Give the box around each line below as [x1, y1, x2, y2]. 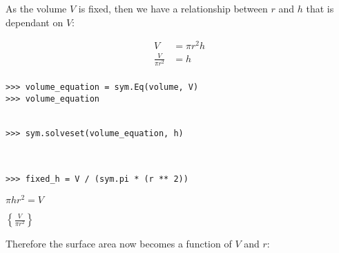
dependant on [6, 15, 64, 29]
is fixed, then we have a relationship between [78, 1, 268, 15]
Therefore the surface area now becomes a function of [6, 236, 232, 250]
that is [306, 1, 334, 15]
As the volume [6, 1, 67, 15]
